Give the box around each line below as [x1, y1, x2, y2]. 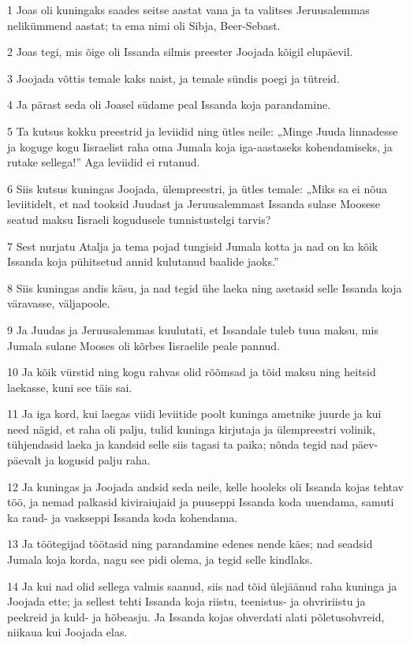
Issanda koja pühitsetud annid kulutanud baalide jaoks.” [7, 253, 279, 270]
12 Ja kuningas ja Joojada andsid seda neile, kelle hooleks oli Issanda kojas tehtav [7, 478, 404, 494]
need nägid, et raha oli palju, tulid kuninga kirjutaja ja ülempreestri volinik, [7, 420, 376, 437]
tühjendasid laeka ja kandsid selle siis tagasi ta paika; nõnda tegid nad [7, 436, 348, 453]
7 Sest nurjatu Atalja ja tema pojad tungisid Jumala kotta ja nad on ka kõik [7, 237, 378, 254]
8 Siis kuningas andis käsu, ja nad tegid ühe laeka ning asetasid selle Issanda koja [7, 279, 402, 296]
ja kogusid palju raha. [45, 452, 151, 468]
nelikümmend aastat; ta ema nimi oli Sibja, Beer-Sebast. [7, 17, 281, 33]
